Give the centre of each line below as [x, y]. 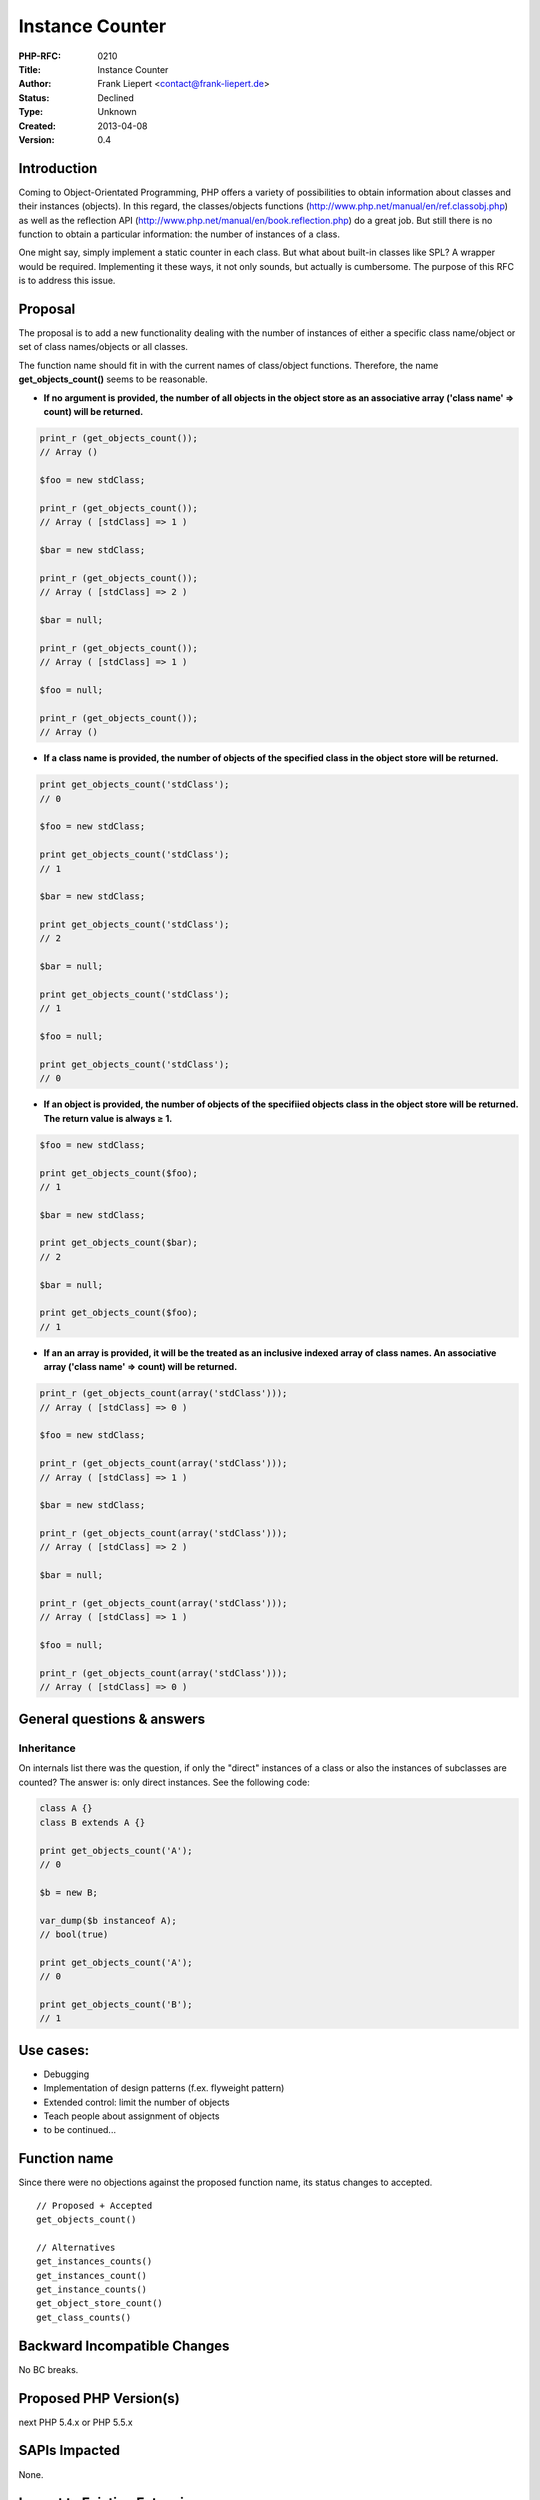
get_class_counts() [84, 2317]
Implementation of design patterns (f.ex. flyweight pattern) [164, 2088]
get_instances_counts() [94, 2261]
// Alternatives [76, 2247]
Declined [116, 97]
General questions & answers [112, 1718]
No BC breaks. [48, 2369]
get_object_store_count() [100, 2303]
